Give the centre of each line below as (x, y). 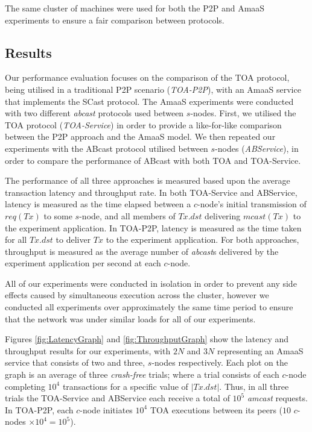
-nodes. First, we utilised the (243, 113)
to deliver (73, 239)
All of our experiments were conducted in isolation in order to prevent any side (151, 283)
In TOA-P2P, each (39, 409)
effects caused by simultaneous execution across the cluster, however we (137, 295)
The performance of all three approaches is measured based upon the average (148, 180)
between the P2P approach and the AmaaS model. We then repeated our (140, 136)
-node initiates (106, 409)
